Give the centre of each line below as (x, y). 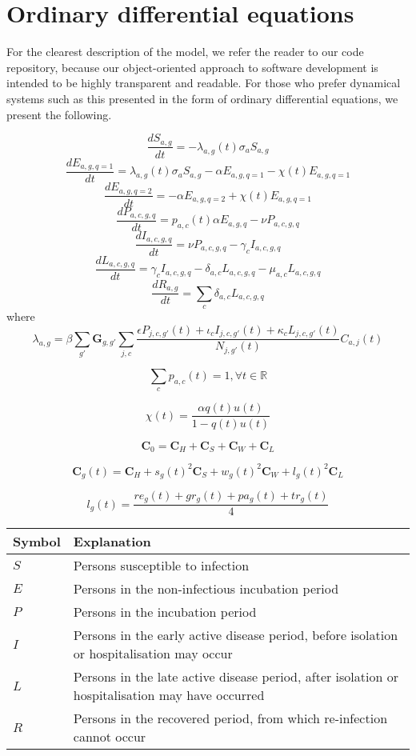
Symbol (37, 542)
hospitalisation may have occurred (169, 695)
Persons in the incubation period (165, 612)
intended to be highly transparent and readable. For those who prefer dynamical (204, 83)
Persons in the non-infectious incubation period (206, 589)
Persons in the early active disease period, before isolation (236, 635)
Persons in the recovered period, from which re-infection (230, 718)
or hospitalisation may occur (153, 654)
